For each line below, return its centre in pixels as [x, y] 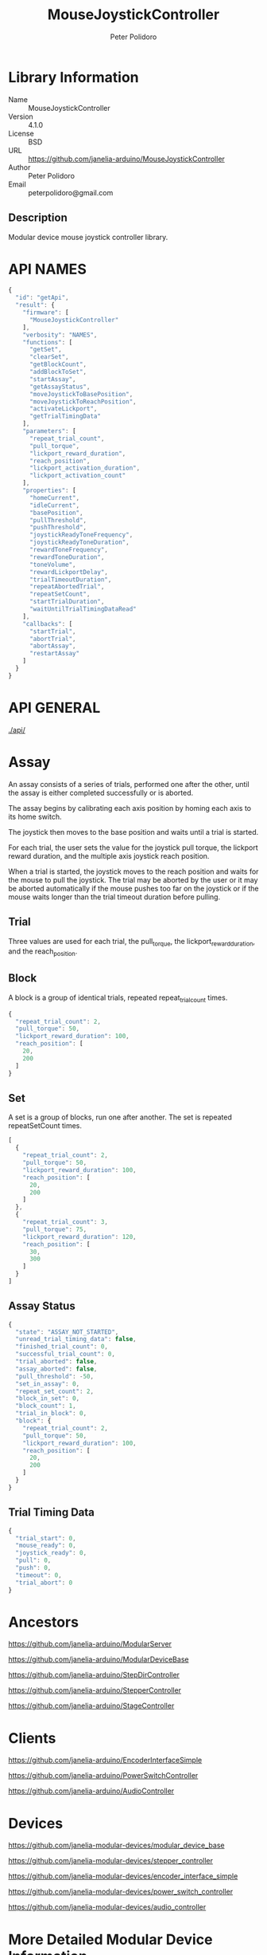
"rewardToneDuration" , [67, 557]
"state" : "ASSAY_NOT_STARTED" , [67, 1332]
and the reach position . [43, 952]
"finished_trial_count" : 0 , [62, 1347]
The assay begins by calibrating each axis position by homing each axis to [130, 808]
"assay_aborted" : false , [56, 1369]
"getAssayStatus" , [60, 387]
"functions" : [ [48, 342]
